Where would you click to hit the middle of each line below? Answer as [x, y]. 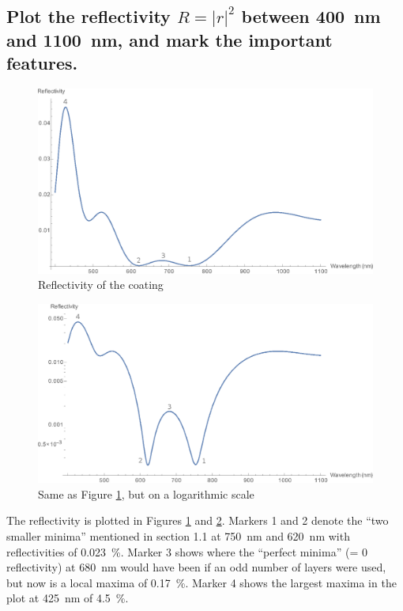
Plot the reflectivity [89, 16]
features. [42, 63]
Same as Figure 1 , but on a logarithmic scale [146, 493]
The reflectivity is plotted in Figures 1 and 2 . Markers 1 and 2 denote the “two [198, 520]
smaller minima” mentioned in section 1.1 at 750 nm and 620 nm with [178, 535]
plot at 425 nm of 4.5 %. [68, 598]
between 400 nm [311, 16]
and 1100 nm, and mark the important [169, 39]
